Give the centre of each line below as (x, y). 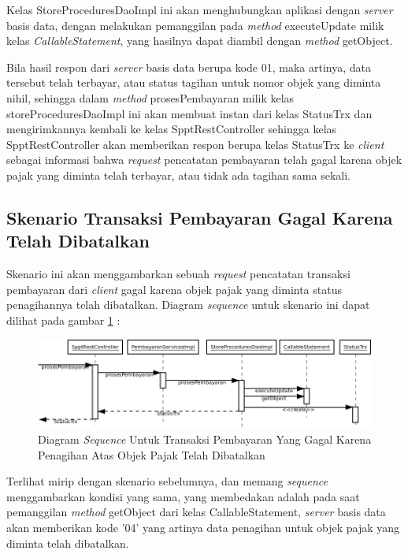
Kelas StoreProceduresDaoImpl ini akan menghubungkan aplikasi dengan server (200, 9)
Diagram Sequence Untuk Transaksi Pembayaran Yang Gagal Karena (205, 439)
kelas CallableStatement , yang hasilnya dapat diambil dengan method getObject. (200, 41)
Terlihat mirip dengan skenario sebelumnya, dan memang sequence (167, 481)
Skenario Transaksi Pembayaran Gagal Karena (200, 217)
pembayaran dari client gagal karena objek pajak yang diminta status (174, 289)
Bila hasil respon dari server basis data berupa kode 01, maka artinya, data (189, 67)
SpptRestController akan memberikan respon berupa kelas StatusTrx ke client (195, 144)
